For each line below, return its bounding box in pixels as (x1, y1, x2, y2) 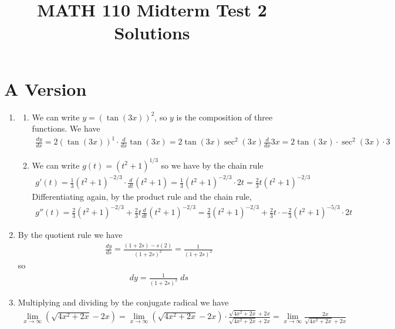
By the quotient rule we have (18, 229, 123, 241)
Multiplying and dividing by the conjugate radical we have (18, 296, 229, 308)
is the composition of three (176, 110, 273, 123)
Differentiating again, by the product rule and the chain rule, (32, 190, 252, 203)
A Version (4, 76, 87, 100)
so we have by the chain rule (161, 159, 264, 171)
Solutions (114, 21, 190, 45)
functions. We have (32, 122, 100, 135)
